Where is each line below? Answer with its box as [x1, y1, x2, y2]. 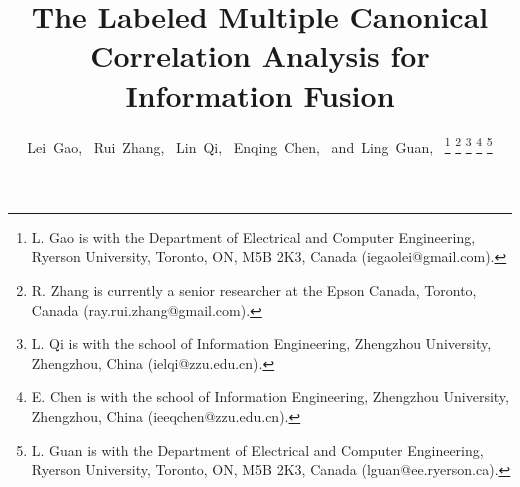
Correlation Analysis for [90, 35, 430, 76]
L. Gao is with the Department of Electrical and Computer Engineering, [31, 226, 476, 247]
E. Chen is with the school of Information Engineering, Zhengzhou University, [31, 386, 509, 407]
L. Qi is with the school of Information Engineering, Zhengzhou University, [31, 333, 492, 354]
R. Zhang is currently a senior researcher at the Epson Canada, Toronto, [31, 279, 477, 300]
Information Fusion [125, 74, 395, 115]
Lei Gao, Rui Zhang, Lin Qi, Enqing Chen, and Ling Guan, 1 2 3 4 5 [27, 133, 493, 157]
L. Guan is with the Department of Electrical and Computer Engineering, [31, 439, 484, 460]
